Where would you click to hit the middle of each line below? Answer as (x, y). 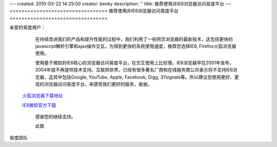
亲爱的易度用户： (27, 28)
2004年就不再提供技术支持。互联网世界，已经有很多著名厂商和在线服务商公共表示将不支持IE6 (134, 70)
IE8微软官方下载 (39, 105)
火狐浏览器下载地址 (43, 96)
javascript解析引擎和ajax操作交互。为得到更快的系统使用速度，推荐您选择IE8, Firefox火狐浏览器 (136, 46)
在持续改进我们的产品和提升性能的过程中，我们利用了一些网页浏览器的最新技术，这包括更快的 (134, 39)
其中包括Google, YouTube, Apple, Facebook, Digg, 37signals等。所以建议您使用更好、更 (146, 77)
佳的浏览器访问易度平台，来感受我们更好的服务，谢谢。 (94, 84)
